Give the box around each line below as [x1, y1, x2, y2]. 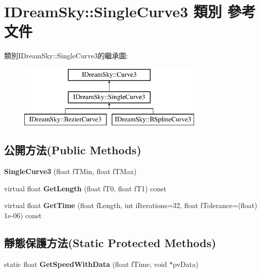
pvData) [173, 258, 199, 269]
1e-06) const [4, 210, 42, 220]
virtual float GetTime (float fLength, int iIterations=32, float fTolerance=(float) [4, 200, 257, 211]
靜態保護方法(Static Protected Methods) [4, 234, 216, 250]
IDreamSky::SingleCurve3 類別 [4, 1, 222, 22]
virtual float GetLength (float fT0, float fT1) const [4, 183, 167, 193]
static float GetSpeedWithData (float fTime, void [4, 258, 167, 269]
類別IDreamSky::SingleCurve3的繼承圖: [4, 50, 128, 61]
